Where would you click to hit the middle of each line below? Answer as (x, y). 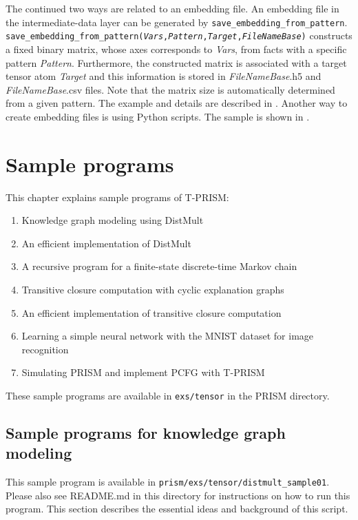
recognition (45, 349)
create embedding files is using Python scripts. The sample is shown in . (158, 116)
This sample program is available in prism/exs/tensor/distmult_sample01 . (168, 482)
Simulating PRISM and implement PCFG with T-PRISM (143, 372)
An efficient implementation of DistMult (106, 243)
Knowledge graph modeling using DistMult (113, 220)
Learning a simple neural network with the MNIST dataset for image (168, 336)
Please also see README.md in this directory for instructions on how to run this (178, 495)
